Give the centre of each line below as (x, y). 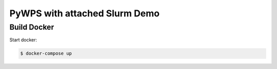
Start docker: (23, 40)
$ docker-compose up (46, 53)
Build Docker (32, 27)
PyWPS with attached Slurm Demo (85, 13)
